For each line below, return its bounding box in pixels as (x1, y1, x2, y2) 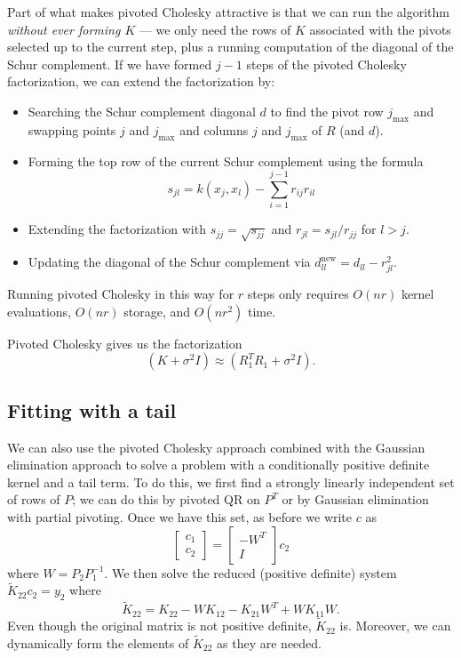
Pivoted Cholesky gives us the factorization (7, 333, 242, 352)
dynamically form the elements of (7, 633, 189, 652)
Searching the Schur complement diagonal (28, 101, 256, 120)
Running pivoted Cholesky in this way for (7, 285, 234, 303)
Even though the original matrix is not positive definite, (7, 616, 312, 635)
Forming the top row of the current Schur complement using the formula (28, 151, 424, 170)
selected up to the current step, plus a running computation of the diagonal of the (7, 37, 454, 56)
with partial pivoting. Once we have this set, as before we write (7, 507, 353, 526)
